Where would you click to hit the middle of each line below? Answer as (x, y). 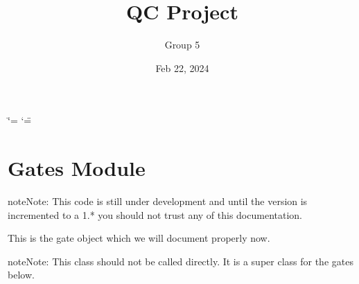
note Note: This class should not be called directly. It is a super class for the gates (181, 261)
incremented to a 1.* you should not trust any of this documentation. (155, 214)
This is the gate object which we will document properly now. (139, 238)
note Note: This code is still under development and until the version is (158, 201)
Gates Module (77, 168)
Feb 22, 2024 (182, 68)
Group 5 (182, 45)
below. (21, 275)
